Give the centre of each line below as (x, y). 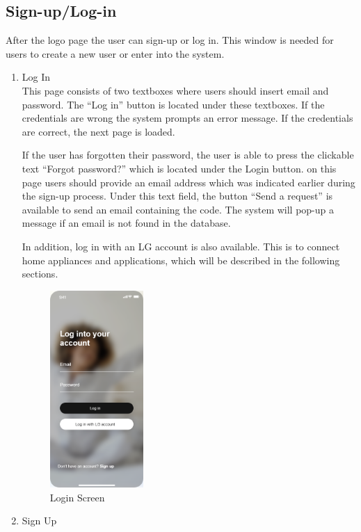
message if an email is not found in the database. (126, 223)
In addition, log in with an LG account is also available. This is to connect (181, 246)
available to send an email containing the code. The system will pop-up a (178, 209)
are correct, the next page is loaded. (98, 131)
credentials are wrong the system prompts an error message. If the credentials (187, 118)
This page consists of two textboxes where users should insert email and (175, 90)
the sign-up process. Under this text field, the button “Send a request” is (177, 196)
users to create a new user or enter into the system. (115, 53)
